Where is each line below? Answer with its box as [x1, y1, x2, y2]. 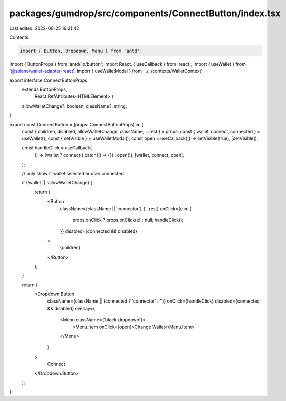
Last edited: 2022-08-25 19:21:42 [9, 25, 79, 31]
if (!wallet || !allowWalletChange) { [22, 180, 93, 186]
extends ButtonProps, [22, 86, 68, 93]
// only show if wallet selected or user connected [22, 170, 124, 176]
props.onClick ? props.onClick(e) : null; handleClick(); [72, 217, 184, 223]
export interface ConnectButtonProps [9, 77, 88, 83]
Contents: [9, 34, 30, 40]
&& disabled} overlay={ [47, 305, 96, 311]
